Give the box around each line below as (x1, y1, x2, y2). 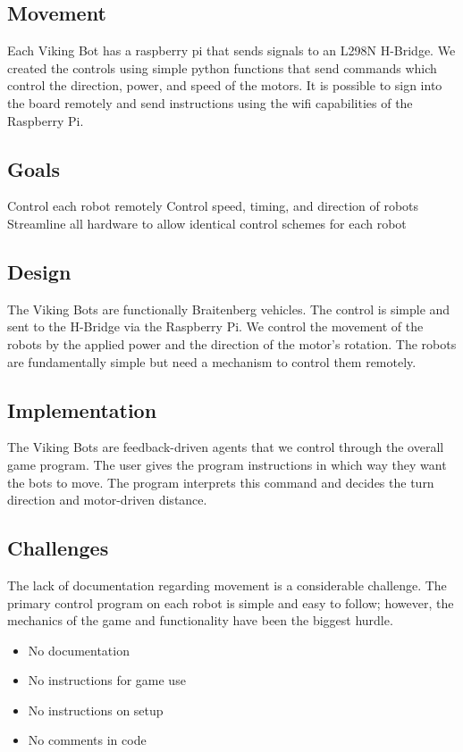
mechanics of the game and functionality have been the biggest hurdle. (7, 611, 393, 630)
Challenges (7, 534, 109, 562)
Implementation (7, 396, 157, 423)
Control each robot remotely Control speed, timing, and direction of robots (7, 196, 419, 215)
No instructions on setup (28, 700, 164, 719)
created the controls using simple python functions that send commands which (7, 58, 437, 77)
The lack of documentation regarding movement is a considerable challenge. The (7, 575, 447, 594)
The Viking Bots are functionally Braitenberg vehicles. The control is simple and (7, 299, 450, 318)
